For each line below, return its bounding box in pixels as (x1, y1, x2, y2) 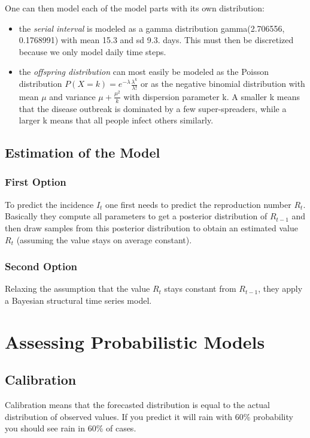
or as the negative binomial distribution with (141, 77, 305, 90)
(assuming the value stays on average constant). (16, 233, 192, 246)
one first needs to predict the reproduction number (105, 198, 291, 210)
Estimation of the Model (5, 143, 160, 162)
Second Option (5, 259, 77, 274)
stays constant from (164, 282, 236, 295)
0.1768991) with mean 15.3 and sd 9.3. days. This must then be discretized (19, 34, 294, 46)
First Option (5, 174, 66, 189)
